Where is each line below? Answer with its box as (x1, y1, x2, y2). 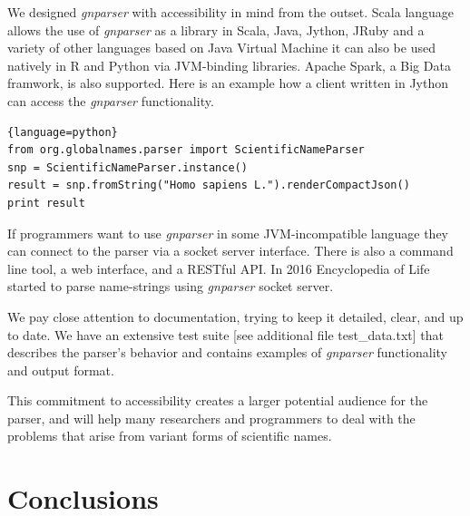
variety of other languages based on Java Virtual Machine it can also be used (7, 38, 436, 57)
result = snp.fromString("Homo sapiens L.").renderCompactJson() (7, 179, 410, 192)
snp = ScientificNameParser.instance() (7, 161, 248, 174)
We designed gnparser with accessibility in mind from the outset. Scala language (7, 3, 455, 21)
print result (7, 196, 85, 209)
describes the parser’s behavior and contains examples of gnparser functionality (7, 343, 447, 362)
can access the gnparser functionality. (7, 91, 214, 110)
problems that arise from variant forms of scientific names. (7, 426, 332, 445)
